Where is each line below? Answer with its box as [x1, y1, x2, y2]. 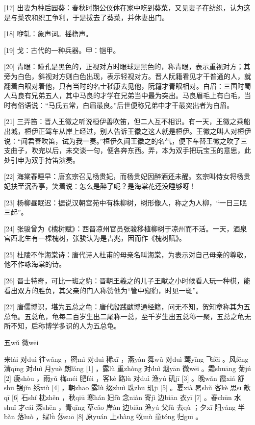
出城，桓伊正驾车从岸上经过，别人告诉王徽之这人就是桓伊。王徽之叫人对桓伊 [4, 125, 251, 136]
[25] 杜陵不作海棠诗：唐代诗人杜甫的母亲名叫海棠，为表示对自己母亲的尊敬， [4, 249, 251, 259]
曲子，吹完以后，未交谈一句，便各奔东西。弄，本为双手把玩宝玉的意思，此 [10, 145, 251, 155]
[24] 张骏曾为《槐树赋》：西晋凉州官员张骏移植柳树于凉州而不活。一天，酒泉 [4, 223, 247, 233]
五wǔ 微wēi [4, 337, 39, 348]
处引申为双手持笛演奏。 [4, 154, 79, 165]
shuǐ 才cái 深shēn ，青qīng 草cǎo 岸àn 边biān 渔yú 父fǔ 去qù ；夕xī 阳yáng [4, 401, 236, 412]
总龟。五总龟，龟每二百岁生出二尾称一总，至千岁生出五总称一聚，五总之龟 [4, 311, 244, 321]
